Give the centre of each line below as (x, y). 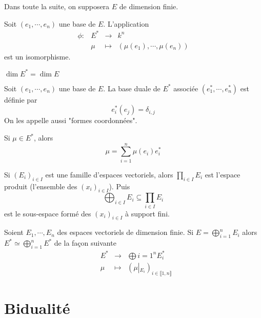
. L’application (126, 23)
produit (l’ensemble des (41, 186)
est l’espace (223, 174)
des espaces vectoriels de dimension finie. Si (125, 232)
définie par (21, 99)
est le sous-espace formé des (48, 213)
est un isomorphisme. (37, 56)
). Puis (119, 186)
